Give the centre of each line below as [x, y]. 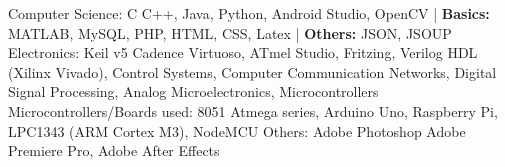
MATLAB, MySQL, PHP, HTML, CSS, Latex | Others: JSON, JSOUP [230, 32]
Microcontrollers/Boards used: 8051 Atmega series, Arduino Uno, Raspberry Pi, [253, 110]
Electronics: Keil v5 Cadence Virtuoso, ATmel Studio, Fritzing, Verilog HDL [243, 52]
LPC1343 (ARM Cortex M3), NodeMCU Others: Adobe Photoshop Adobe [237, 130]
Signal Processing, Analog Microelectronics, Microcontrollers [193, 91]
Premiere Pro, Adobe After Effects [114, 150]
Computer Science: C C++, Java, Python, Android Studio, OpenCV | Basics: [249, 13]
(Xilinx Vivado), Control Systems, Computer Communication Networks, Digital [252, 71]
